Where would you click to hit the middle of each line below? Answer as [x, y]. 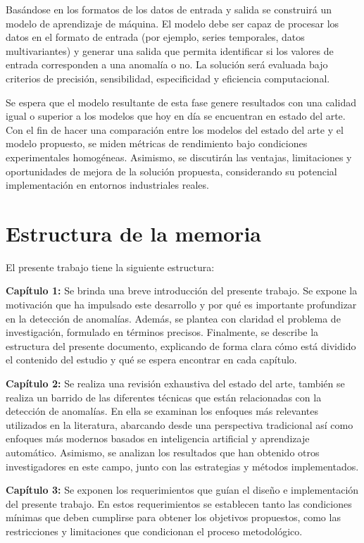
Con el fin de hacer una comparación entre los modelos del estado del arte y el [175, 129]
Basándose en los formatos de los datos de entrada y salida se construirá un [169, 9]
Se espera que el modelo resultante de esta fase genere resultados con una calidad [181, 102]
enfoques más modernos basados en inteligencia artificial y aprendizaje [158, 438]
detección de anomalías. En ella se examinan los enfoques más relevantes [162, 411]
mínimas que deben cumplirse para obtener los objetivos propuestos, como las [173, 517]
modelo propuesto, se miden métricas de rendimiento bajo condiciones [157, 143]
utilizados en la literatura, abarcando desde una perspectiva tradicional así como [180, 424]
